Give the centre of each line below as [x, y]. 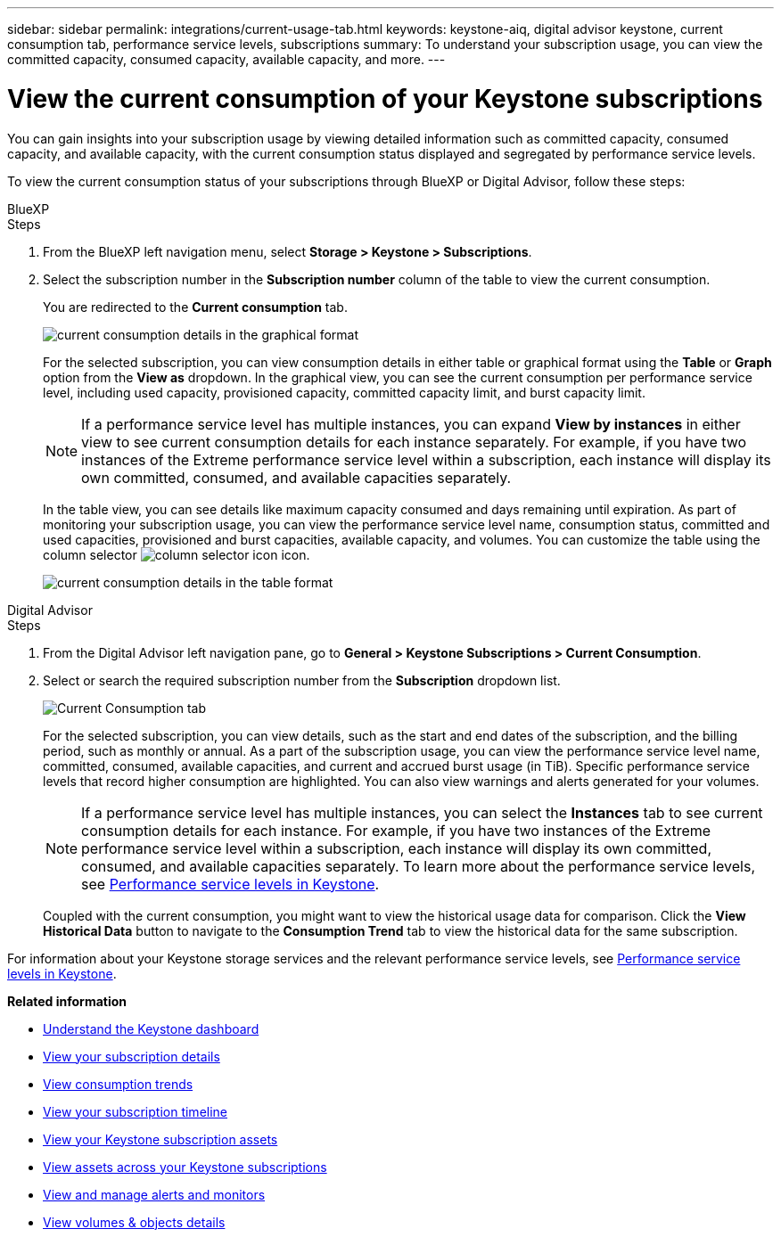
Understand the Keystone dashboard [151, 1028]
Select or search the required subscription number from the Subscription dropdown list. [302, 680]
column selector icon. [177, 554]
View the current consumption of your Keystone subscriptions [385, 98]
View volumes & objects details [134, 1222]
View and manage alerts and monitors [154, 1194]
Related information [67, 1001]
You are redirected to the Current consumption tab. [195, 307]
